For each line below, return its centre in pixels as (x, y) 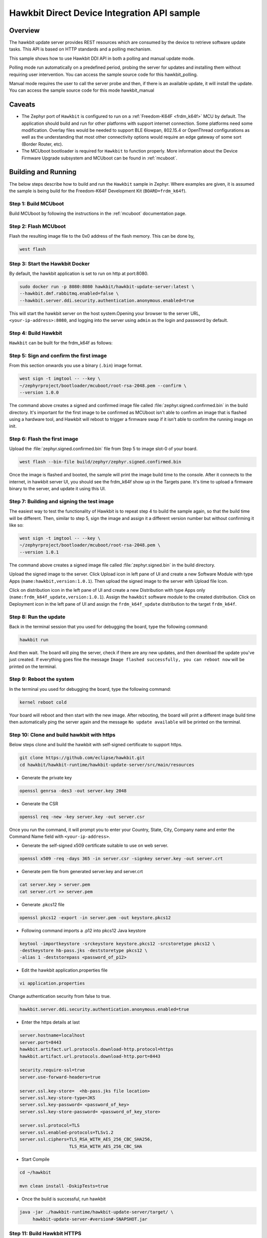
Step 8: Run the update (37, 617)
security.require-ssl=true (52, 1070)
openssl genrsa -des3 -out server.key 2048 (73, 791)
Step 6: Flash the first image (44, 439)
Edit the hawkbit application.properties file (65, 970)
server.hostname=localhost (52, 1035)
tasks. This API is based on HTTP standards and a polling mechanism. (80, 49)
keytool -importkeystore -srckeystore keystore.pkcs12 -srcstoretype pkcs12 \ (117, 944)
